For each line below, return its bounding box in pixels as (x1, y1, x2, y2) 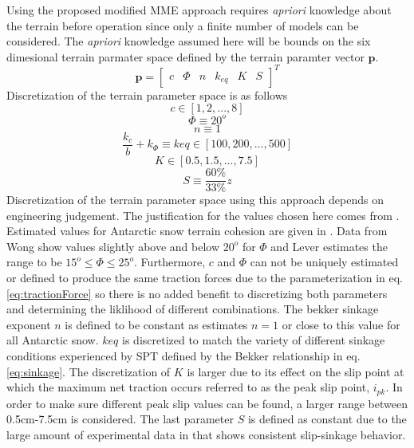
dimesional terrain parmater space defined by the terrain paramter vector (6, 48, 365, 65)
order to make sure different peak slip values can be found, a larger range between (6, 395, 408, 411)
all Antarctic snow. (6, 332, 99, 348)
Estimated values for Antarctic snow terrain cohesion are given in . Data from (6, 222, 388, 239)
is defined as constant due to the (247, 411, 407, 427)
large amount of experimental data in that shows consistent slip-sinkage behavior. (6, 426, 406, 442)
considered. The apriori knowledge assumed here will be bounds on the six (6, 33, 371, 49)
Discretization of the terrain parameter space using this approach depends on (6, 191, 384, 208)
